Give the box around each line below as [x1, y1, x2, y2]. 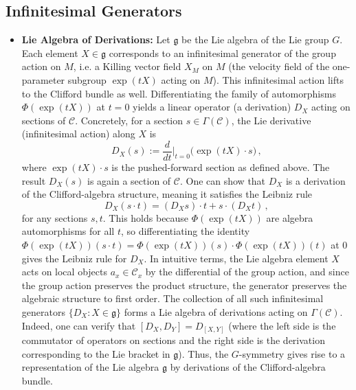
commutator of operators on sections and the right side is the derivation [21, 333, 325, 347]
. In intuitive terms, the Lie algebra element [144, 251, 329, 265]
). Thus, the [178, 346, 229, 360]
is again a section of [87, 173, 171, 187]
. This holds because [102, 210, 189, 225]
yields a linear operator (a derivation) [133, 100, 291, 114]
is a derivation [285, 173, 346, 187]
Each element [21, 45, 78, 60]
